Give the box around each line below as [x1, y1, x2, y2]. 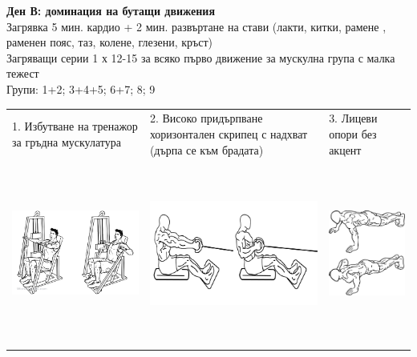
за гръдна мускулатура [12, 133, 121, 150]
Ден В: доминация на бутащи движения [6, 2, 215, 18]
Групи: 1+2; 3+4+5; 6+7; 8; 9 [6, 80, 156, 97]
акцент [329, 141, 362, 158]
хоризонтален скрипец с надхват [149, 125, 308, 142]
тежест [6, 65, 39, 82]
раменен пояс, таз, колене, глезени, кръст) [6, 34, 213, 50]
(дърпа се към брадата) [149, 141, 264, 158]
